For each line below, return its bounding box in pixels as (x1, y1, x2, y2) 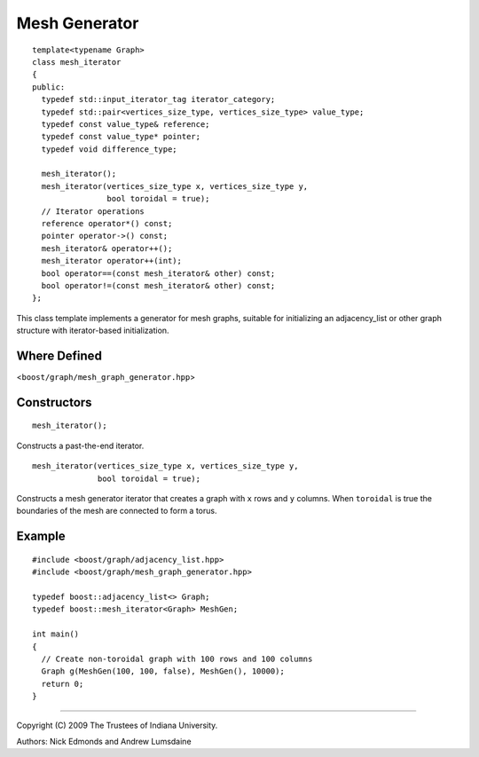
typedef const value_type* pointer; (41, 131, 201, 142)
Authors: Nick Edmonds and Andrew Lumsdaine (16, 736, 192, 746)
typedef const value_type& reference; (41, 119, 210, 129)
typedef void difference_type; (41, 144, 177, 154)
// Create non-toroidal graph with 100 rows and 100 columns (41, 653, 313, 664)
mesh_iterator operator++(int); (41, 256, 182, 266)
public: (32, 82, 66, 92)
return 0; (41, 679, 84, 689)
